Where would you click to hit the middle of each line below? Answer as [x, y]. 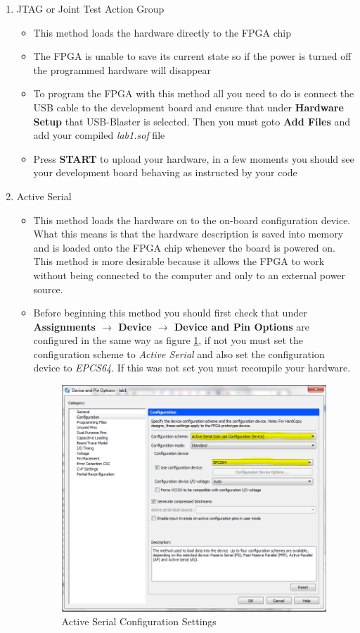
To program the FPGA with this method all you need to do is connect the [194, 93]
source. [48, 289]
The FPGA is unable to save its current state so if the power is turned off [192, 56]
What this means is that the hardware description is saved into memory [188, 234]
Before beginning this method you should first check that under [170, 313]
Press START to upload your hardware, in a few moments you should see [194, 158]
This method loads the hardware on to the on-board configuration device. [192, 220]
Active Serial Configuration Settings [139, 621]
